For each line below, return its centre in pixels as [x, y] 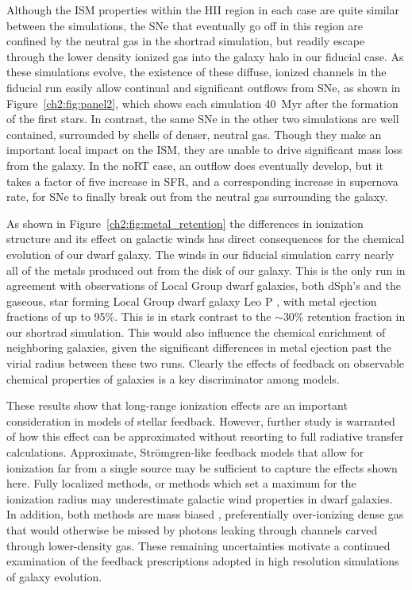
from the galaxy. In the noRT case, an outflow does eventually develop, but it [195, 165]
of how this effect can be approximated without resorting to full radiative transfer [205, 436]
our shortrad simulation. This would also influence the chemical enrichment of [196, 332]
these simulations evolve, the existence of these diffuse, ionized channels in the [196, 72]
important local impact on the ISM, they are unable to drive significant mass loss [204, 150]
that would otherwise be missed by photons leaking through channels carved [192, 530]
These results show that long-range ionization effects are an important [177, 405]
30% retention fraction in [344, 316]
